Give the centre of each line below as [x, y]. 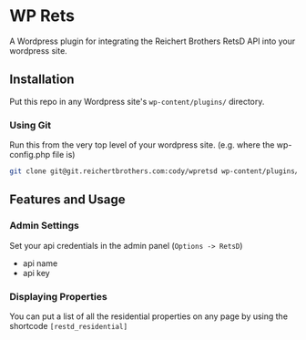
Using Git [31, 125]
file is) [64, 155]
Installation [42, 80]
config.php [30, 155]
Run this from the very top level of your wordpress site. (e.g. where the [142, 145]
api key [36, 273]
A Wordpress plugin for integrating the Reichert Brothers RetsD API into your [153, 41]
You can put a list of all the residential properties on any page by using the [149, 316]
